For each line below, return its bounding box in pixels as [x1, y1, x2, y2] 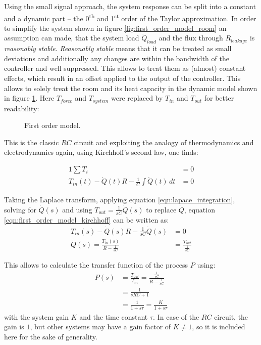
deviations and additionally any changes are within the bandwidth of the [4, 53, 229, 63]
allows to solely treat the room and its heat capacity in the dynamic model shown [4, 82, 257, 93]
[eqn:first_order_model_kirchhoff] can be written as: [4, 214, 169, 225]
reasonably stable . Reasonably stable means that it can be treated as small [4, 43, 232, 54]
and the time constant [79, 311, 148, 322]
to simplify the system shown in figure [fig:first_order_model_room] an [4, 22, 227, 33]
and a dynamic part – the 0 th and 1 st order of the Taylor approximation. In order [4, 11, 256, 23]
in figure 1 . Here [4, 93, 55, 103]
